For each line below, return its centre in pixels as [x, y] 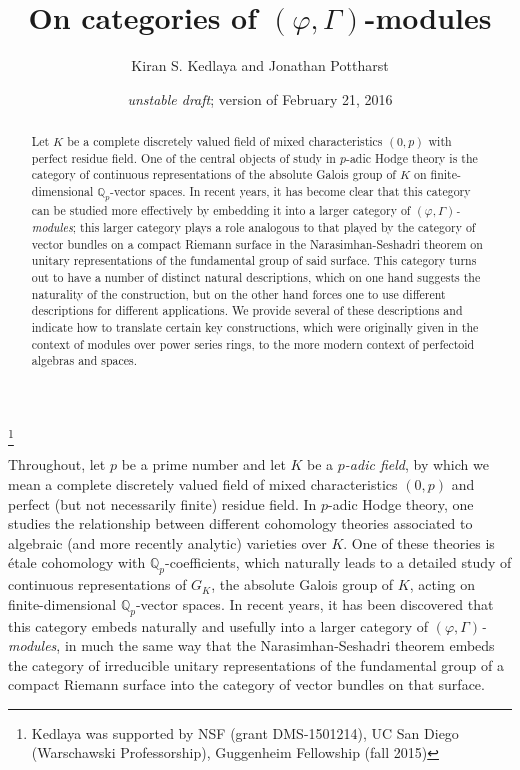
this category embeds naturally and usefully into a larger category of [218, 625]
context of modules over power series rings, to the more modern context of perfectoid [253, 343]
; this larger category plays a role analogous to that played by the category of [274, 227]
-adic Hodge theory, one [401, 503]
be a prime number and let [203, 464]
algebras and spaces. [84, 360]
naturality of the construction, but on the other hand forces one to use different [238, 293]
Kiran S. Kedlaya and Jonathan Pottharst [260, 65]
